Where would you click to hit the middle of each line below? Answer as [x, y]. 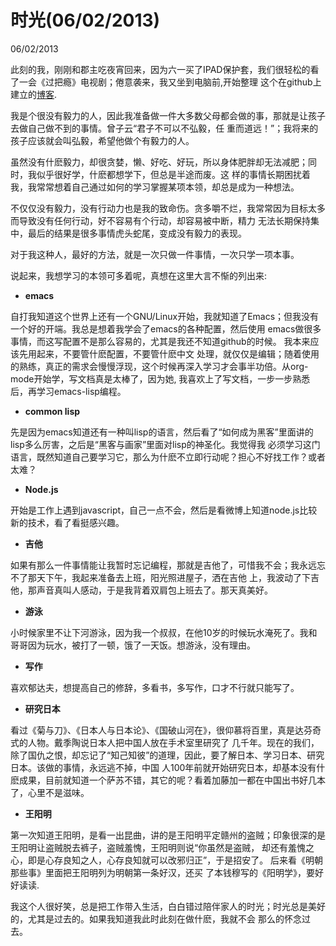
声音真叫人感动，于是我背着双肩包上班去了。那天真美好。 [154, 590]
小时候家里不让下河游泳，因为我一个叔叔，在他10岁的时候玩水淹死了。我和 [164, 632]
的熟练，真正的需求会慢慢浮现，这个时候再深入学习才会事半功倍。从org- [159, 366]
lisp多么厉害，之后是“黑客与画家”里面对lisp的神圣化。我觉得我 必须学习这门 [165, 444]
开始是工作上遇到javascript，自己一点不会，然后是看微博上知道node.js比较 [164, 510]
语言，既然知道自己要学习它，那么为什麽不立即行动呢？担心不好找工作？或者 [168, 457]
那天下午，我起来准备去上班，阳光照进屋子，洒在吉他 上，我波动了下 [169, 577]
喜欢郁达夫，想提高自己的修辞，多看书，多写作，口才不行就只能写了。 [155, 687]
